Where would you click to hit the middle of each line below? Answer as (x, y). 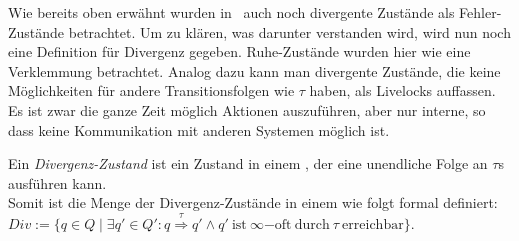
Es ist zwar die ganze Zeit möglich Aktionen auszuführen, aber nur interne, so (247, 109)
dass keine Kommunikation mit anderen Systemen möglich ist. (199, 129)
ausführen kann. (57, 182)
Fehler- (480, 12)
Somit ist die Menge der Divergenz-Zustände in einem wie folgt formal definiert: (253, 202)
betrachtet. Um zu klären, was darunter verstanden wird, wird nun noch (289, 31)
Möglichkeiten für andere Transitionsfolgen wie (151, 90)
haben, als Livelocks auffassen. (402, 90)
